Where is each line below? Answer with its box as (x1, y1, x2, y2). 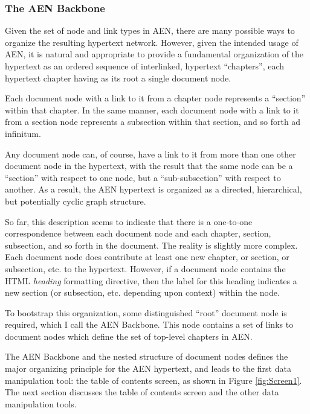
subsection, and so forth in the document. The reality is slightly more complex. (5, 238, 298, 251)
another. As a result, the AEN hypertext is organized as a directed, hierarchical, (5, 183, 302, 196)
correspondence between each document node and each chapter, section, (5, 227, 271, 240)
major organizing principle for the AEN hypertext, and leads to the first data (5, 362, 291, 375)
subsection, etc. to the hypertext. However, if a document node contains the (5, 262, 286, 275)
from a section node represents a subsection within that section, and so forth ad (5, 115, 301, 128)
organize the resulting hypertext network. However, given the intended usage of (5, 36, 299, 48)
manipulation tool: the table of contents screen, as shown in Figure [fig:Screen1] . (5, 374, 302, 386)
